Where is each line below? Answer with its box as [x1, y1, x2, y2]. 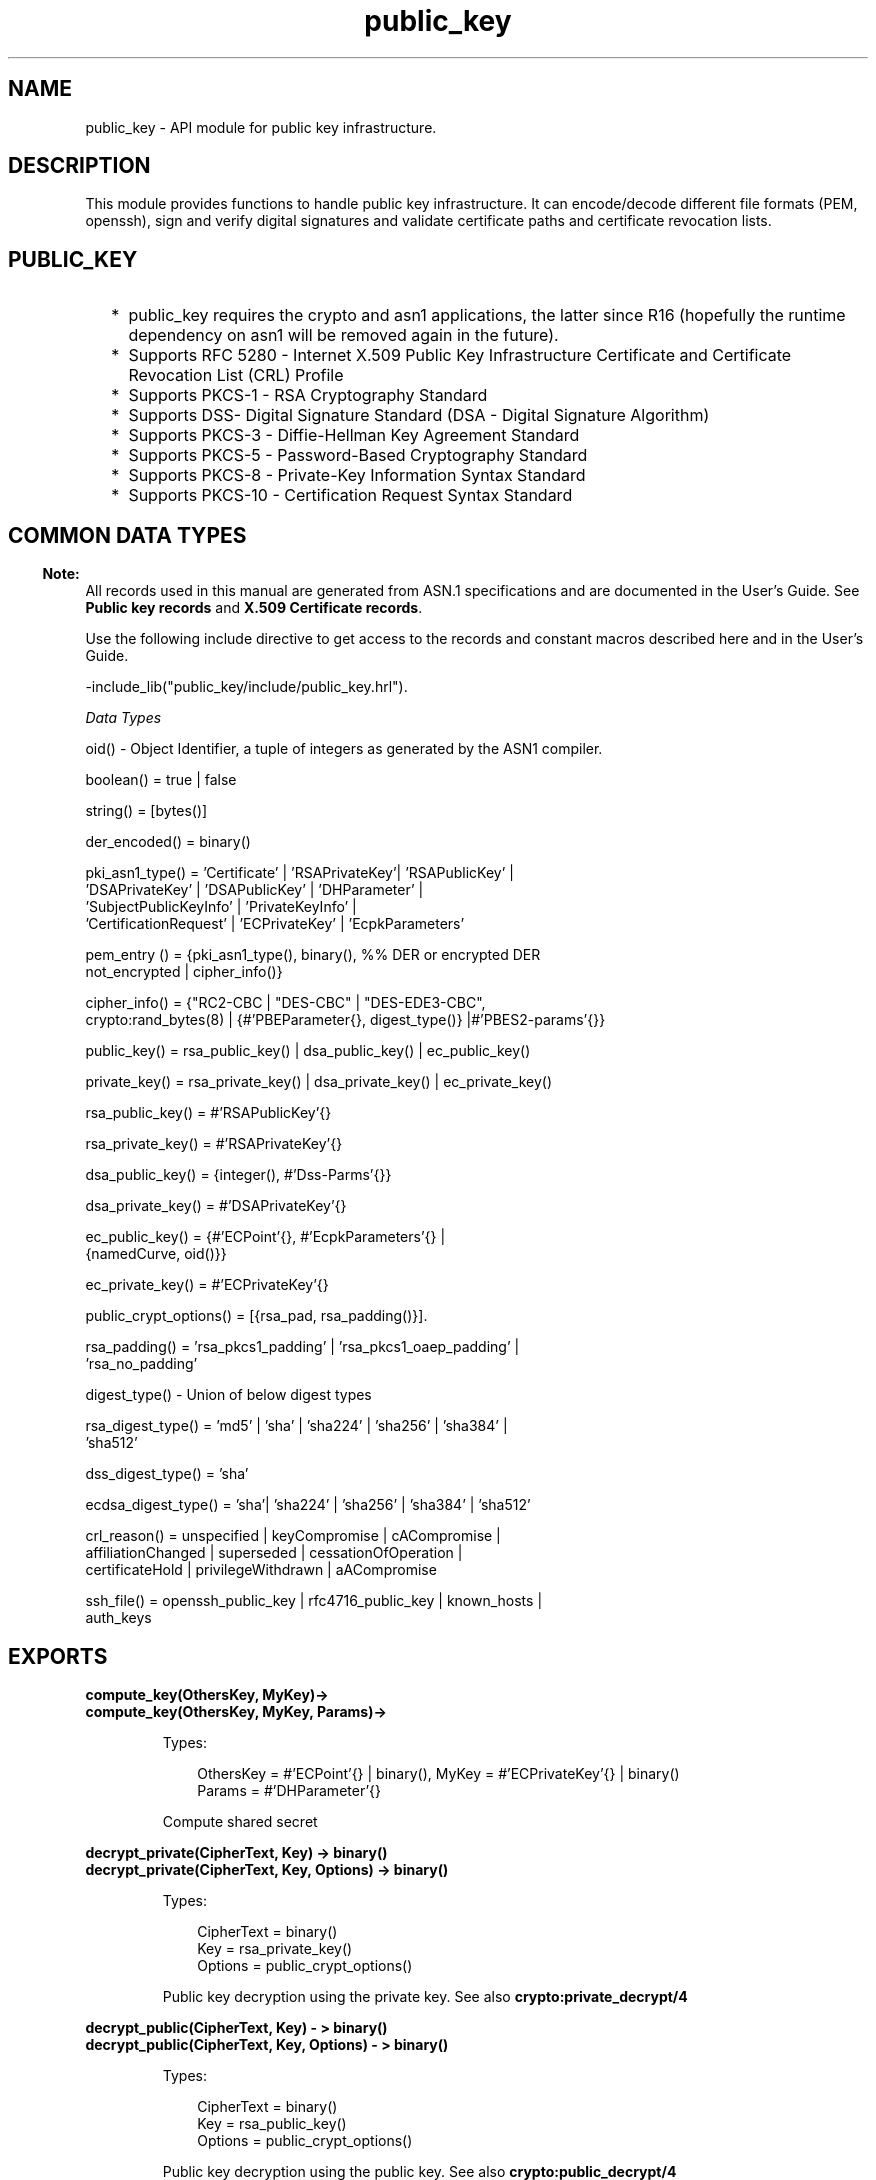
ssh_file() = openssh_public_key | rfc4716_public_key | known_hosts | [85, 1592, 543, 1610]
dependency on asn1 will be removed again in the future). [128, 325, 559, 346]
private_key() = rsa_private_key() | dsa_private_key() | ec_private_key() [85, 1073, 552, 1091]
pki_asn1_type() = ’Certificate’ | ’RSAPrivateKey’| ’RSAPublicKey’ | [85, 864, 514, 882]
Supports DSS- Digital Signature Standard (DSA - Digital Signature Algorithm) [128, 405, 710, 426]
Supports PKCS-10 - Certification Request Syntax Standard [128, 485, 573, 506]
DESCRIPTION [8, 153, 151, 179]
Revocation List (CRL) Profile [128, 365, 344, 386]
